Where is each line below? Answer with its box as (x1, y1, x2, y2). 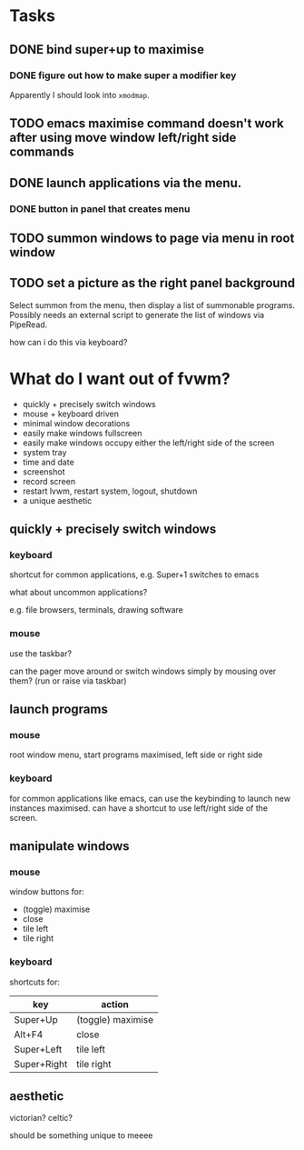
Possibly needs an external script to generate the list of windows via (9, 309, 265, 320)
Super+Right (14, 1057, 68, 1070)
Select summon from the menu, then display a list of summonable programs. (9, 299, 295, 310)
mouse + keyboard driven (22, 408, 120, 419)
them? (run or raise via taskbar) (9, 675, 127, 686)
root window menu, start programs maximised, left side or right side (9, 749, 263, 760)
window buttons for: (9, 886, 84, 897)
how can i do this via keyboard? (9, 336, 128, 347)
